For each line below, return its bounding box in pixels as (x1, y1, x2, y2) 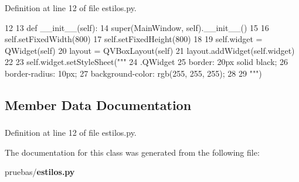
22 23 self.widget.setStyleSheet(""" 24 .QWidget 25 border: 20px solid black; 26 (5, 56, 288, 68)
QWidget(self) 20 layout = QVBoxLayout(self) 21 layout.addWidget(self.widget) (5, 44, 295, 56)
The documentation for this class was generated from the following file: (5, 146, 260, 158)
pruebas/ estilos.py (5, 166, 75, 178)
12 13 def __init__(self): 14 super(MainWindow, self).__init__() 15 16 (5, 21, 269, 33)
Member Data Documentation (5, 95, 192, 114)
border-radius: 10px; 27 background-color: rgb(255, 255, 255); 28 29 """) (5, 67, 262, 79)
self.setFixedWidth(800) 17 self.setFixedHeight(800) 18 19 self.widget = (5, 33, 263, 45)
